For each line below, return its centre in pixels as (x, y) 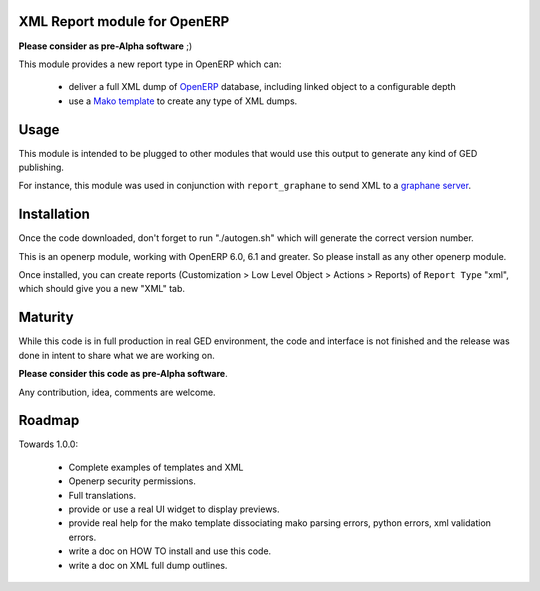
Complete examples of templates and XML (156, 467)
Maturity (46, 317)
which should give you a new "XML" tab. (101, 289)
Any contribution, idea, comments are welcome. (117, 392)
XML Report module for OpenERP (124, 21)
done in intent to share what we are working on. (116, 355)
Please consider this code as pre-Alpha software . (123, 374)
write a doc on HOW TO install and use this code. (170, 551)
